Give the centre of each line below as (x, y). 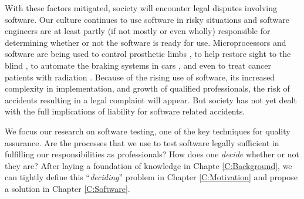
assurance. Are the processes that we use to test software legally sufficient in (142, 142)
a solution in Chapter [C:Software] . (67, 188)
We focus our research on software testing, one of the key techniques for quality (148, 131)
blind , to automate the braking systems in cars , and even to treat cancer (138, 65)
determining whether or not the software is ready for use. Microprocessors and (146, 42)
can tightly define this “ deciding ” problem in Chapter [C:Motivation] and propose (151, 177)
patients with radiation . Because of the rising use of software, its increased (140, 77)
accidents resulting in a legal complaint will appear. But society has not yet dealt (151, 99)
